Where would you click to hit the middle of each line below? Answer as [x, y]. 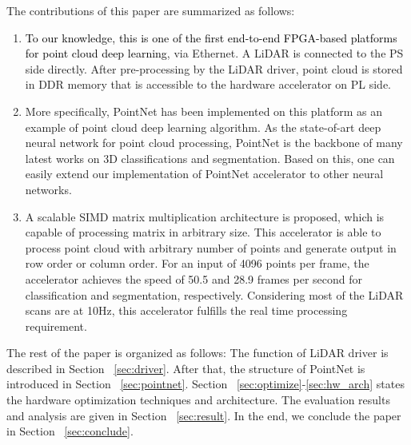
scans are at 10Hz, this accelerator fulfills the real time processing [186, 310]
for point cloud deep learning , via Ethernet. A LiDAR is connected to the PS [214, 53]
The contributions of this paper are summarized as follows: [151, 10]
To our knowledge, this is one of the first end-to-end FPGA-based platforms [211, 37]
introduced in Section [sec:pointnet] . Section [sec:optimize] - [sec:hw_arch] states [205, 384]
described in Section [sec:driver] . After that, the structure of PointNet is [186, 368]
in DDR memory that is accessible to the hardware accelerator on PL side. [208, 84]
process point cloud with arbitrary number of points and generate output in [211, 247]
